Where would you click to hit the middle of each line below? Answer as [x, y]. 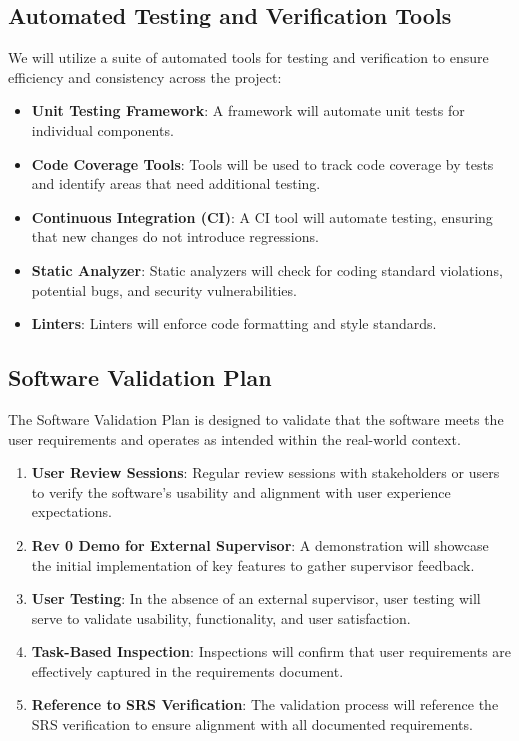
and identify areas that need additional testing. [176, 183]
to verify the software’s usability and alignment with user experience [241, 491]
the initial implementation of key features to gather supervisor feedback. [253, 564]
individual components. [102, 129]
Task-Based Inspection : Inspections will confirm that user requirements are [271, 651]
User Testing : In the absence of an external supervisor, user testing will [256, 598]
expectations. [71, 511]
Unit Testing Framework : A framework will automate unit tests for [248, 110]
